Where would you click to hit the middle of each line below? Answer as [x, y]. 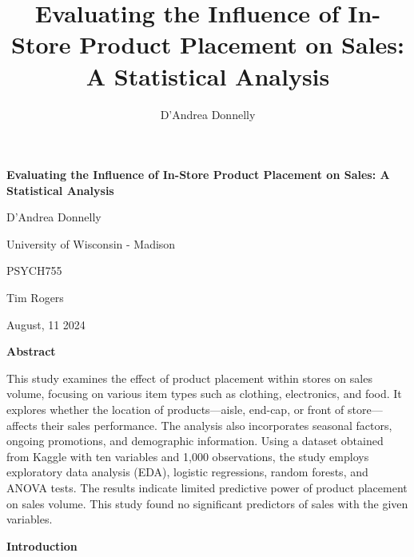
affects [22, 425]
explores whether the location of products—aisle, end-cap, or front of [175, 410]
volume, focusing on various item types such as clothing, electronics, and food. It [204, 394]
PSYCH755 [34, 271]
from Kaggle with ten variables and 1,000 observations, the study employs [188, 456]
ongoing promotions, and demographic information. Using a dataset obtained [195, 441]
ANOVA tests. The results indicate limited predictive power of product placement [207, 487]
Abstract [31, 351]
